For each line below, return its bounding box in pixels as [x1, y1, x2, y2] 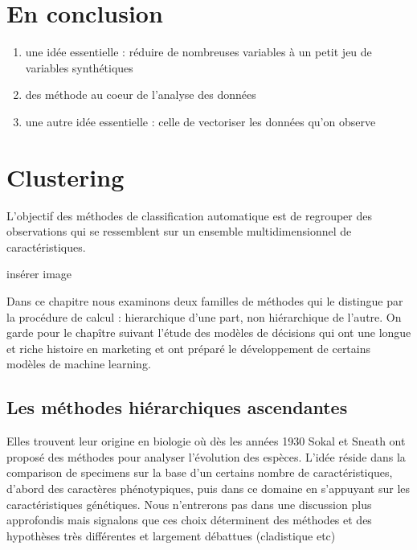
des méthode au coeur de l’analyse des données [25, 86, 256, 103]
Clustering [6, 160, 125, 193]
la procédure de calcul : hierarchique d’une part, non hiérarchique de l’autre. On [6, 308, 402, 325]
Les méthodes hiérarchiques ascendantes [6, 395, 348, 420]
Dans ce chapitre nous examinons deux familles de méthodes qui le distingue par [6, 293, 403, 309]
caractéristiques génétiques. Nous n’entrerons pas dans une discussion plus [6, 495, 372, 512]
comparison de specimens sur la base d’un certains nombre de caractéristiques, [6, 464, 393, 481]
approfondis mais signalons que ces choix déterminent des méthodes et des [6, 511, 372, 528]
